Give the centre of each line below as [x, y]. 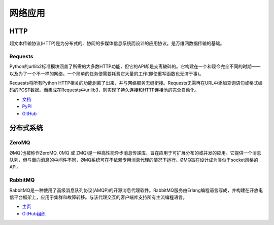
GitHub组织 [34, 213]
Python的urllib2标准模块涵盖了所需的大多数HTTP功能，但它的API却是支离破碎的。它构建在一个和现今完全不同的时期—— [135, 66]
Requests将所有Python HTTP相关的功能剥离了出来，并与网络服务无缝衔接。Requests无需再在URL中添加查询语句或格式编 [136, 83]
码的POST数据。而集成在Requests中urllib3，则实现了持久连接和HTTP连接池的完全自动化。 [104, 90]
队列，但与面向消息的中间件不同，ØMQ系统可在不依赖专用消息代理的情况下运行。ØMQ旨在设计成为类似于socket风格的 [134, 160]
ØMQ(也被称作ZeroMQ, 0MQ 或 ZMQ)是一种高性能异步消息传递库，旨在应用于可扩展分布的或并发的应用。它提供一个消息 [135, 153]
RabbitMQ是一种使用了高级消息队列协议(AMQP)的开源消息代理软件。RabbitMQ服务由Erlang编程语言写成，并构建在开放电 [136, 190]
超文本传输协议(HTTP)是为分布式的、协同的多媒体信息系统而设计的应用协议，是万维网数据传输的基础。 [117, 44]
